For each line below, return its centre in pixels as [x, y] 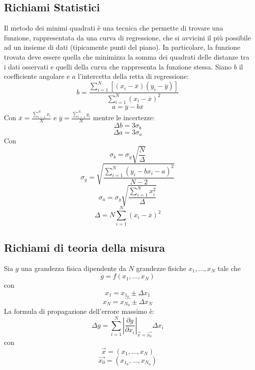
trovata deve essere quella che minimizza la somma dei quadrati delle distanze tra [127, 56]
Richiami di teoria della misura [85, 247]
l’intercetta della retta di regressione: [133, 76]
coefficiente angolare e [37, 76]
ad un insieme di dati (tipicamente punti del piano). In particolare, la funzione [122, 47]
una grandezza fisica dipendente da [73, 268]
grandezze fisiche [161, 268]
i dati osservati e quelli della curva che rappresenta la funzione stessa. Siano [118, 66]
